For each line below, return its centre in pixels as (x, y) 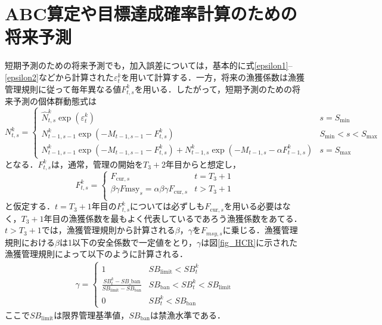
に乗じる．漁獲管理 (260, 230)
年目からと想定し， (203, 164)
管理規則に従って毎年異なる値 (63, 89)
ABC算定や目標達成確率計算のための (151, 13)
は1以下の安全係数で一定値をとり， (128, 242)
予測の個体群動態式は (55, 100)
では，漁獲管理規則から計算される (108, 230)
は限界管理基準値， (91, 315)
